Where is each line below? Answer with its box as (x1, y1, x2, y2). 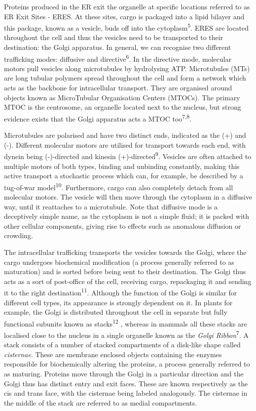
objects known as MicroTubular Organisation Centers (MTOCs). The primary (4, 92, 240, 102)
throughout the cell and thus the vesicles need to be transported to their (4, 32, 223, 42)
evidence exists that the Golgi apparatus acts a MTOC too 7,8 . (4, 112, 192, 123)
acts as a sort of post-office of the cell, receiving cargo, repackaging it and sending (4, 276, 252, 286)
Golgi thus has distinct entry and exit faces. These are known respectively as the (4, 378, 248, 388)
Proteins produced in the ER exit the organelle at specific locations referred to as (4, 1, 250, 11)
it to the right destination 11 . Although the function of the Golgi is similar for (4, 286, 237, 297)
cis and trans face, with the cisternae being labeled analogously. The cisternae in (4, 388, 248, 398)
